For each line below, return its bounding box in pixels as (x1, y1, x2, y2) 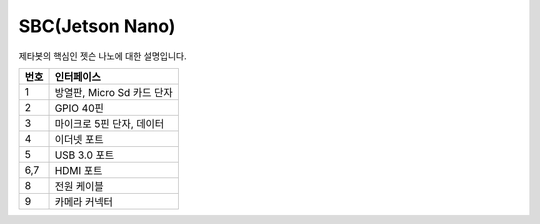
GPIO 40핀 (54, 101, 104, 115)
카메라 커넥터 (54, 195, 114, 209)
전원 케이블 (54, 179, 104, 193)
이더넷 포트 (54, 132, 104, 146)
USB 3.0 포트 (54, 148, 115, 162)
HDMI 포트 (54, 163, 103, 177)
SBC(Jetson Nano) (18, 15, 176, 37)
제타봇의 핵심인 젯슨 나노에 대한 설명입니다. (18, 50, 187, 62)
